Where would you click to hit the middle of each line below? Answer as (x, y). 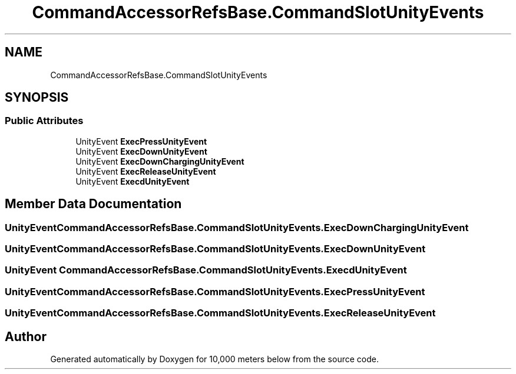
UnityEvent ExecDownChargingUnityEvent (160, 161)
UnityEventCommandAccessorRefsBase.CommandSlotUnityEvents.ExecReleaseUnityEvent (220, 313)
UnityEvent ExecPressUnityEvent (141, 141)
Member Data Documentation (93, 204)
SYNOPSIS (37, 98)
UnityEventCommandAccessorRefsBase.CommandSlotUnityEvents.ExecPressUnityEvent (215, 291)
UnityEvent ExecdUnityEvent (133, 181)
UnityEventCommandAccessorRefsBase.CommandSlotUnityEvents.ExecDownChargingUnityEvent (237, 227)
